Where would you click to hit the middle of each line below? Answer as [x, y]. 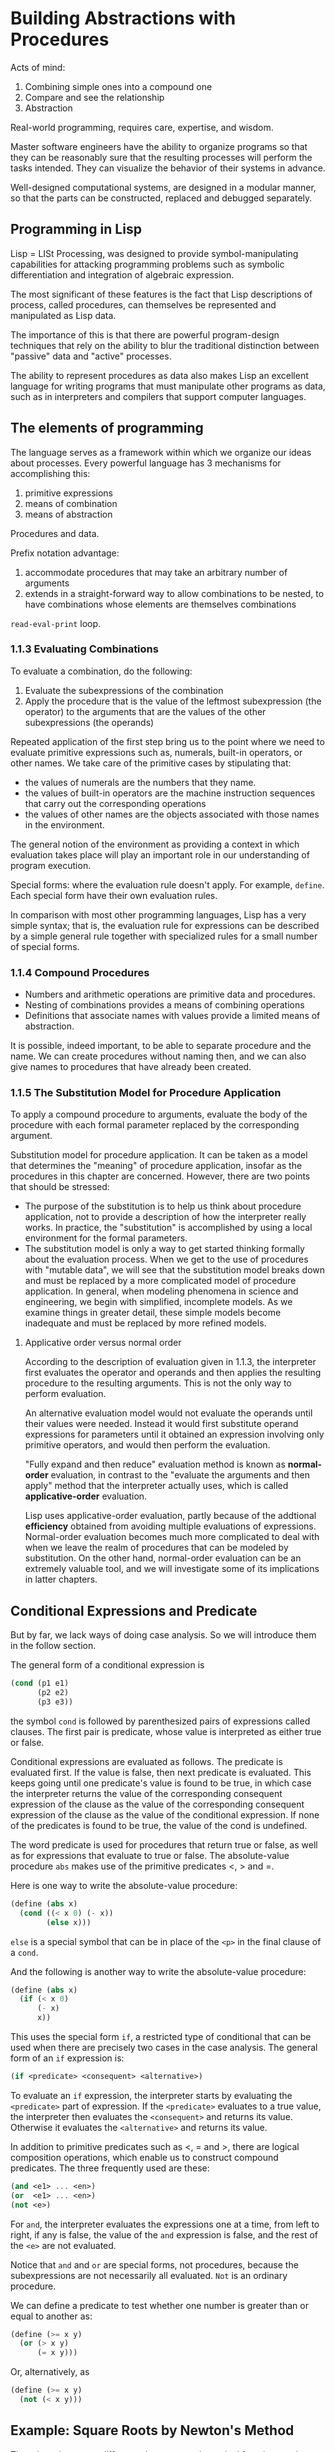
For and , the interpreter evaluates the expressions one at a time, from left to [165, 2224]
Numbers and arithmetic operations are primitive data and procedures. [170, 994]
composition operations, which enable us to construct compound [144, 2157]
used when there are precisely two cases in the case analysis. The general [164, 2048]
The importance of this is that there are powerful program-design [145, 334]
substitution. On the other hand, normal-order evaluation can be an [163, 1558]
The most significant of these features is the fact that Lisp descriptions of [161, 294]
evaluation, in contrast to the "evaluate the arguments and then [180, 1475]
